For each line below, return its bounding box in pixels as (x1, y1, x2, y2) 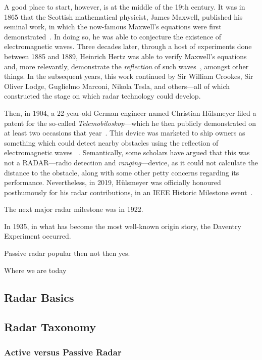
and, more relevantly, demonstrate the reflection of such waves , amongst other (4, 61, 249, 71)
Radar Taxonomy (4, 319, 96, 335)
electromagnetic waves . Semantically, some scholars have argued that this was (4, 147, 250, 158)
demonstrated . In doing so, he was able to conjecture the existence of (4, 31, 222, 41)
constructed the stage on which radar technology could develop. (4, 91, 201, 101)
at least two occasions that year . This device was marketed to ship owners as (4, 127, 245, 138)
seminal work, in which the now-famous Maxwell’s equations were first (4, 21, 222, 32)
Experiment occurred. (4, 231, 71, 241)
